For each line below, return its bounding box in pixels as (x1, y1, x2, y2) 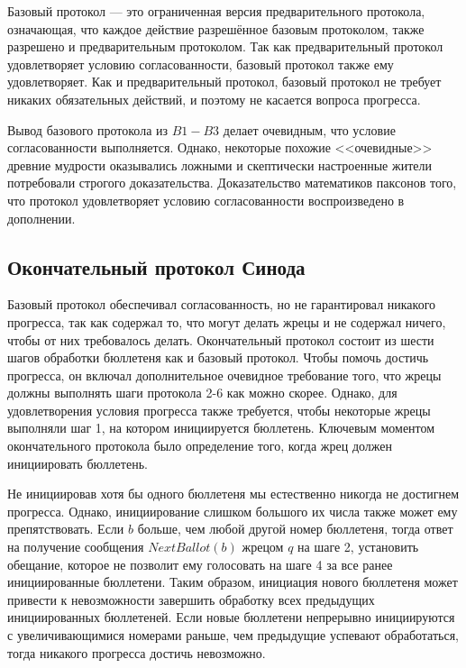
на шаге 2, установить (297, 537, 419, 556)
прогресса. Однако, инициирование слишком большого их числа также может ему (7, 501, 458, 520)
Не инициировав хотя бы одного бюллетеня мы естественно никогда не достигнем (7, 484, 460, 503)
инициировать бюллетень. (7, 453, 148, 472)
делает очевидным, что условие (223, 120, 396, 139)
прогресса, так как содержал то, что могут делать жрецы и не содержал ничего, (7, 312, 446, 331)
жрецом (242, 537, 284, 556)
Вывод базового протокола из (7, 120, 169, 139)
